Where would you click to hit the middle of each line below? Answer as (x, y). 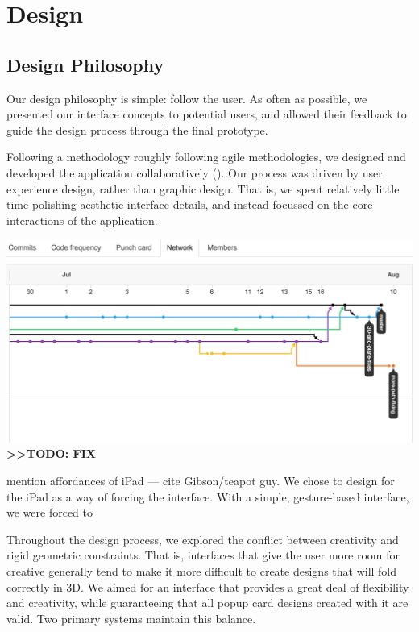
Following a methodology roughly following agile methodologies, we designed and (206, 157)
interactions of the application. (82, 220)
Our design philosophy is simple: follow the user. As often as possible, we (187, 98)
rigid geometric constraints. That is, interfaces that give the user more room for (203, 555)
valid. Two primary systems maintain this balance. (131, 618)
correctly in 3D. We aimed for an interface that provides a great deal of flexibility (208, 586)
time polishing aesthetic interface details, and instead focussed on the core (190, 204)
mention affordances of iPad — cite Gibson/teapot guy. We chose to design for (201, 481)
